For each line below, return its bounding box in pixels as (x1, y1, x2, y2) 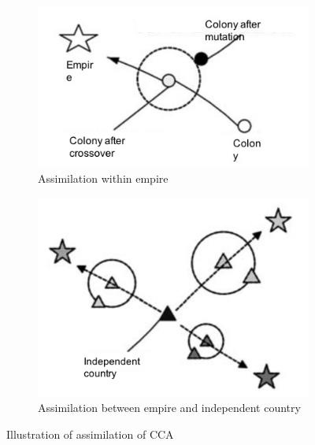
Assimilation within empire (38, 170, 169, 187)
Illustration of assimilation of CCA (6, 425, 174, 442)
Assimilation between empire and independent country (38, 399, 301, 416)
